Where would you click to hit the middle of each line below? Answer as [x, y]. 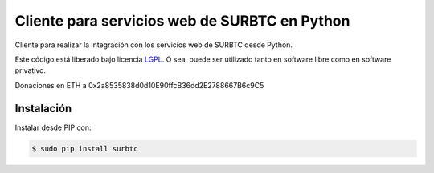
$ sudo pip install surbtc [85, 149]
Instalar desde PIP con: [53, 127]
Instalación [43, 108]
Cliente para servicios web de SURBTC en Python [182, 21]
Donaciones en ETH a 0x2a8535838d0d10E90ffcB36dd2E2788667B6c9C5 [139, 85]
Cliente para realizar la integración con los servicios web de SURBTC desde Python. [154, 45]
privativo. [31, 70]
